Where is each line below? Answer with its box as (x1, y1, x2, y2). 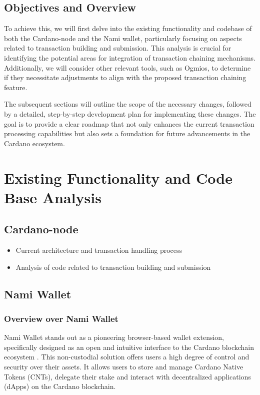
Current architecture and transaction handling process (15, 245, 182, 255)
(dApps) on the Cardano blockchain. (4, 381, 116, 391)
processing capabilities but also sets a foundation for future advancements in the (4, 128, 250, 139)
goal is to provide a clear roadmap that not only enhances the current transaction (4, 118, 254, 129)
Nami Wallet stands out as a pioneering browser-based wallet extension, (4, 332, 224, 342)
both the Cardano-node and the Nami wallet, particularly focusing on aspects (4, 33, 242, 43)
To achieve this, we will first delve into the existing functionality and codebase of (4, 23, 252, 34)
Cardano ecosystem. (4, 138, 65, 148)
